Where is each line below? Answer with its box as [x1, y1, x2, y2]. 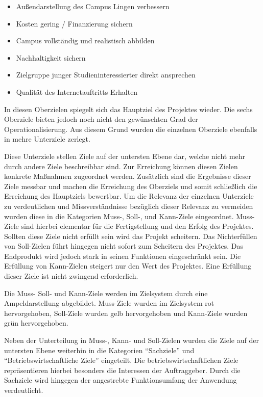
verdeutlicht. [4, 385, 43, 395]
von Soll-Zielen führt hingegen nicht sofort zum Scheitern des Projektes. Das [4, 241, 243, 251]
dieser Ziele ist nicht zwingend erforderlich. [4, 271, 138, 281]
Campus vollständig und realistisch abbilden [16, 35, 155, 46]
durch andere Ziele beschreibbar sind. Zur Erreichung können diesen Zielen [4, 161, 238, 171]
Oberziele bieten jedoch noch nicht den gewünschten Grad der [4, 114, 198, 124]
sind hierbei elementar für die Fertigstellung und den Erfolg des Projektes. [21, 221, 254, 231]
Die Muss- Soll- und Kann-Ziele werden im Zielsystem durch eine [4, 287, 208, 298]
